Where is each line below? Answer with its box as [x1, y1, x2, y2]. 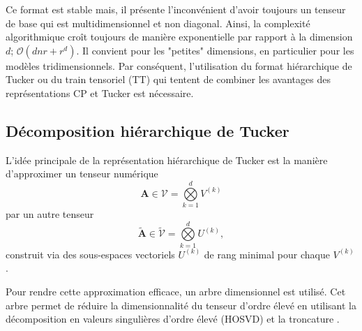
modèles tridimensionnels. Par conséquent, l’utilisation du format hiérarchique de [6, 58, 352, 73]
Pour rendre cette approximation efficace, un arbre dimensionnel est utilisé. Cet [6, 284, 346, 298]
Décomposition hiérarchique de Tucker [6, 119, 289, 141]
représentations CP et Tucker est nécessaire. [6, 85, 194, 100]
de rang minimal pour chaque [204, 247, 330, 261]
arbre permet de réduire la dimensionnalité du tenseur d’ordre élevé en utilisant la [6, 297, 357, 312]
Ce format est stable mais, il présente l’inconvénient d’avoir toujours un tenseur [6, 2, 346, 16]
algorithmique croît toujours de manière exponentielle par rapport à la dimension [6, 29, 353, 44]
